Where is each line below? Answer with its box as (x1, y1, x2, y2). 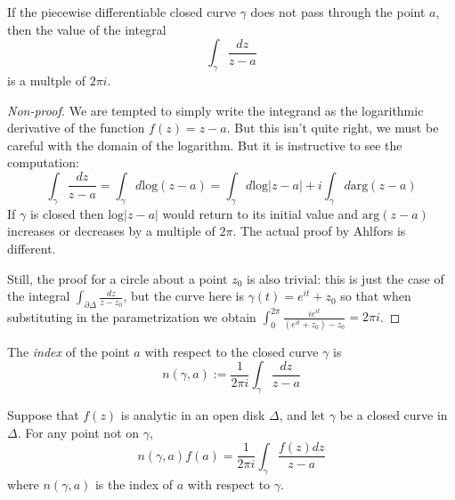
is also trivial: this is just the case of (247, 269, 444, 287)
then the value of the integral (7, 20, 167, 38)
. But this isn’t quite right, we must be (226, 118, 439, 137)
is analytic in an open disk (120, 406, 265, 424)
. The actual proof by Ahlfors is (232, 222, 406, 240)
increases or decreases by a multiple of (7, 222, 215, 240)
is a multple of (7, 70, 85, 89)
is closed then (29, 204, 104, 222)
